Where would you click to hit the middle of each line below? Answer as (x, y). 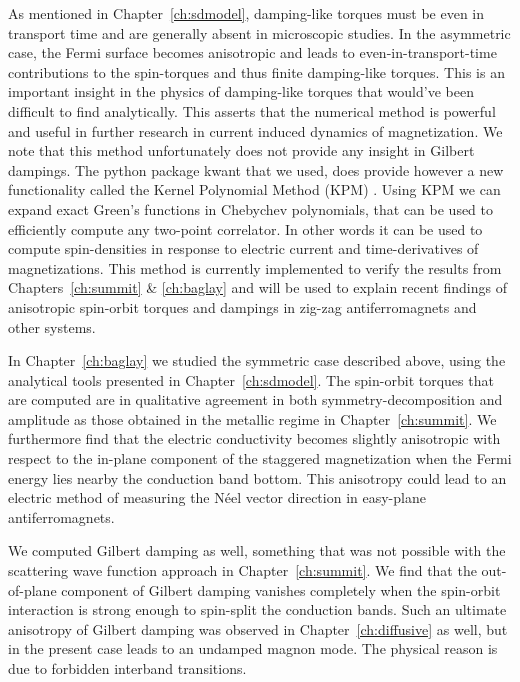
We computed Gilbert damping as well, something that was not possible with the (257, 550)
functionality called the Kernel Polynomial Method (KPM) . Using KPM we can (254, 189)
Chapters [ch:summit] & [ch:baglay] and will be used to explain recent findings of (257, 287)
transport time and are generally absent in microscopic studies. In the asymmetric (259, 32)
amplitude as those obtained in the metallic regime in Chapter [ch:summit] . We (252, 418)
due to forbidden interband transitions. (127, 668)
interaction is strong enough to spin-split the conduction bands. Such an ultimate (257, 609)
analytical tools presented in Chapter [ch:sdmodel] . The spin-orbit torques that (251, 379)
